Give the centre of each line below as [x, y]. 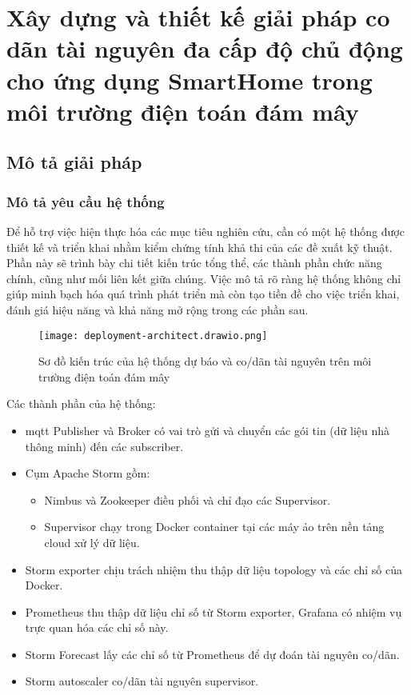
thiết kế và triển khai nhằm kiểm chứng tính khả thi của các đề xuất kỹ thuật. [200, 247]
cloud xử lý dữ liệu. [92, 542]
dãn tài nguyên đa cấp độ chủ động [205, 48]
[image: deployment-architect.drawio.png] [153, 336]
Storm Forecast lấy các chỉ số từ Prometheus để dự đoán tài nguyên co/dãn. [212, 654]
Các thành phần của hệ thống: [81, 403]
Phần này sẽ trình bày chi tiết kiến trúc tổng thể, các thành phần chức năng [194, 263]
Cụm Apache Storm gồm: [88, 473]
